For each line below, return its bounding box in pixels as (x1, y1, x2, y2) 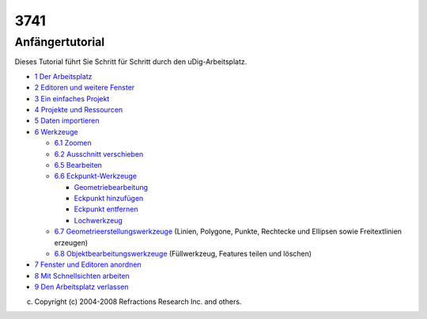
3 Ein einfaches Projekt (34, 93, 110, 103)
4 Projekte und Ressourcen (34, 104, 123, 114)
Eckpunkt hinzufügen (74, 194, 144, 203)
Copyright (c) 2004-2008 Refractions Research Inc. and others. (34, 297, 242, 306)
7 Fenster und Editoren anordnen (34, 260, 142, 269)
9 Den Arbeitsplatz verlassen (34, 282, 129, 292)
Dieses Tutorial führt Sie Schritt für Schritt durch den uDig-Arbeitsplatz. (14, 57, 248, 66)
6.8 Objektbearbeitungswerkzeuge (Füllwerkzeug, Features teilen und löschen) (54, 249, 312, 259)
